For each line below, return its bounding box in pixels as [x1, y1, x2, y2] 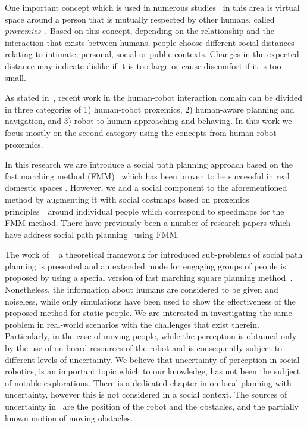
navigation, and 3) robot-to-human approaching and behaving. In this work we [5, 114, 292, 127]
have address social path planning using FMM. [5, 228, 180, 240]
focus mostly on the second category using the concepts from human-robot [5, 126, 277, 138]
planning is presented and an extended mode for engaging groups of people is [5, 259, 286, 272]
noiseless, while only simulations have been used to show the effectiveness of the [5, 294, 296, 307]
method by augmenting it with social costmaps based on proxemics [5, 193, 249, 205]
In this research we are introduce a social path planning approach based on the [5, 158, 293, 170]
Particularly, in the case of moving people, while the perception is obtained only [5, 330, 297, 342]
